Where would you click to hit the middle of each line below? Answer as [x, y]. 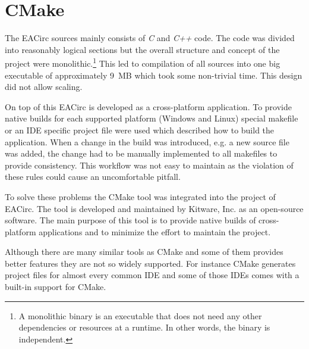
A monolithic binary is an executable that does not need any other [140, 315]
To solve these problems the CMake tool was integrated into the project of [140, 196]
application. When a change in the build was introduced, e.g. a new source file [147, 141]
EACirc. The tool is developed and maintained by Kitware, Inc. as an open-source [154, 208]
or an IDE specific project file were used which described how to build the [140, 130]
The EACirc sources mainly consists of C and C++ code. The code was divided [150, 38]
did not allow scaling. [44, 87]
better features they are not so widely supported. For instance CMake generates [150, 263]
